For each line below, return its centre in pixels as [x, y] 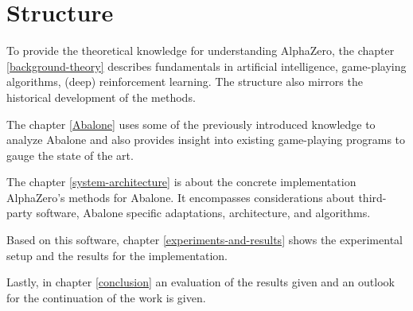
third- [372, 197]
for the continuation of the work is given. [106, 297]
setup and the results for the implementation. [117, 255]
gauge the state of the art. [70, 155]
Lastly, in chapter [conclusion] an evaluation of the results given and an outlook [201, 282]
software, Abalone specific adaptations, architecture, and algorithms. [203, 213]
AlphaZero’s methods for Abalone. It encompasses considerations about [181, 197]
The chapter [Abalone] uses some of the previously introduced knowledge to [191, 124]
